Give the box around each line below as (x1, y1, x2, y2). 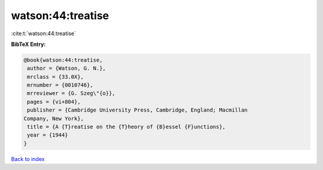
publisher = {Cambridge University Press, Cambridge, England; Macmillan (27, 107, 248, 113)
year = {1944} (27, 132, 68, 138)
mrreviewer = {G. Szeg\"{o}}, (27, 90, 116, 97)
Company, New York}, (23, 115, 84, 122)
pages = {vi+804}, (27, 98, 81, 105)
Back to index (11, 155, 45, 162)
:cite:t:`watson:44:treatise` (11, 30, 76, 37)
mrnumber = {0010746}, (27, 82, 94, 89)
